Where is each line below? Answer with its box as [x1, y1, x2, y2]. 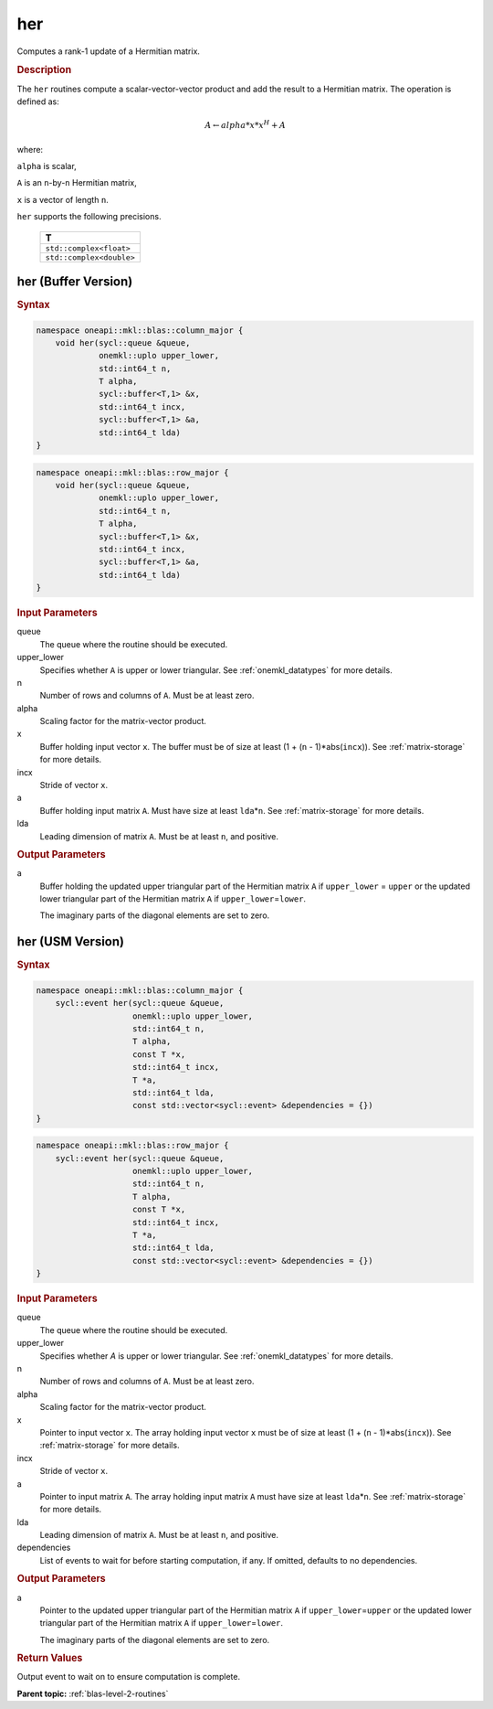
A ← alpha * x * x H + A [205, 119, 287, 131]
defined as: [16, 96, 59, 107]
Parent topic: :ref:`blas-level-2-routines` [16, 1688, 169, 1699]
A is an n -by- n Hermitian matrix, [16, 177, 137, 188]
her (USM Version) [16, 934, 125, 950]
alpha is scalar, [16, 160, 77, 171]
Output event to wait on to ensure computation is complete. [16, 1672, 241, 1682]
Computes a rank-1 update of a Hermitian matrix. [16, 46, 201, 57]
